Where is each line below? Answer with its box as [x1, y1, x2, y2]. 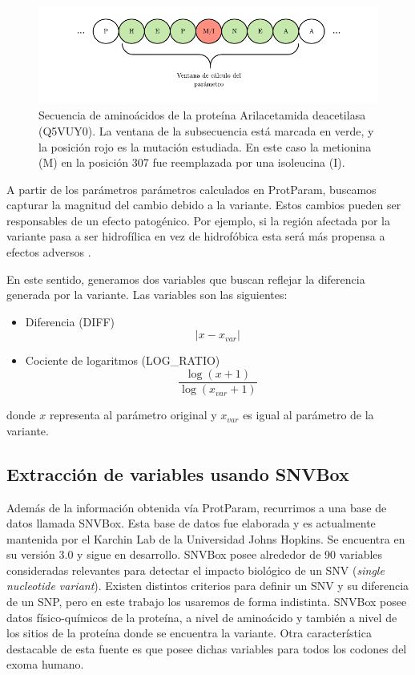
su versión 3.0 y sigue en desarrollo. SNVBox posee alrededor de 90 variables [6, 546, 383, 563]
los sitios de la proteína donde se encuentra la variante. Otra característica [6, 624, 372, 641]
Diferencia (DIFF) [25, 313, 115, 329]
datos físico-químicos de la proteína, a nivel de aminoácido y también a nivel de [6, 608, 397, 625]
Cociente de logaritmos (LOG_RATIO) [25, 352, 220, 369]
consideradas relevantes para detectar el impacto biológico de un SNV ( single [6, 561, 385, 578]
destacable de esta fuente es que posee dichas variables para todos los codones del [6, 640, 407, 657]
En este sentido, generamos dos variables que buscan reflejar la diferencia [6, 270, 365, 287]
